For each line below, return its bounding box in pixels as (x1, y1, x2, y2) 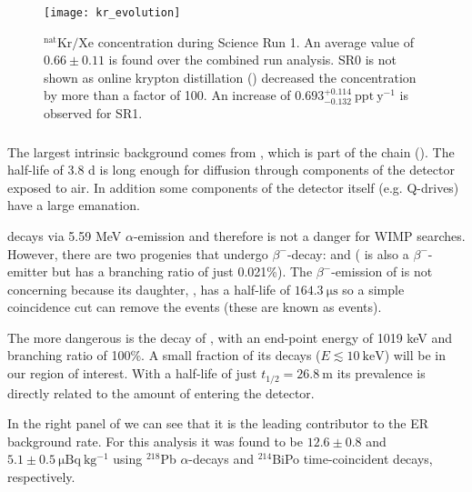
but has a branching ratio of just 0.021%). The (52, 262, 313, 281)
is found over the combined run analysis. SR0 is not (108, 50, 397, 69)
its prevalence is (336, 364, 426, 383)
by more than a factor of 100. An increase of (44, 85, 291, 105)
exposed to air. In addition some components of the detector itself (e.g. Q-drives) (7, 177, 459, 196)
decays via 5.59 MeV (7, 226, 122, 245)
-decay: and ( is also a (286, 244, 409, 263)
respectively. (7, 467, 75, 486)
